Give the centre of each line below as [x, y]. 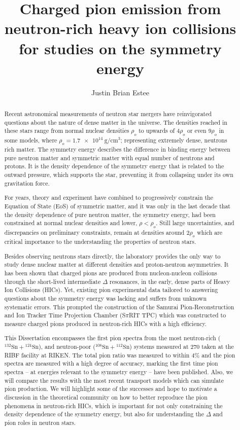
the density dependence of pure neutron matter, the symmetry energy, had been [110, 214]
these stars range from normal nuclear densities [67, 131]
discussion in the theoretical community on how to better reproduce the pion [106, 397]
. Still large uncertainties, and [195, 223]
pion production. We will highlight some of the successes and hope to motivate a [111, 389]
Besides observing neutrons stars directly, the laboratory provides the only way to [112, 256]
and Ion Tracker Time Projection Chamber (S [65, 315]
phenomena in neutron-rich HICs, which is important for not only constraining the [113, 405]
